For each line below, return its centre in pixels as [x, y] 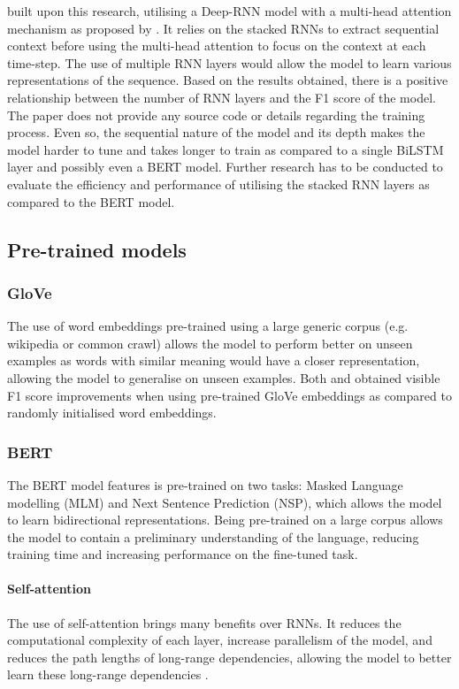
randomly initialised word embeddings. [112, 413]
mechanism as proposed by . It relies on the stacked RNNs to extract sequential [223, 28]
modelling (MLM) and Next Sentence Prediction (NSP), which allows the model [225, 502]
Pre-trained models [97, 249]
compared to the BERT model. [91, 201]
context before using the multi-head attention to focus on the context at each [217, 46]
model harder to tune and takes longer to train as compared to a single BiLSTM [226, 149]
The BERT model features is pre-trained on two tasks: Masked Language [205, 484]
